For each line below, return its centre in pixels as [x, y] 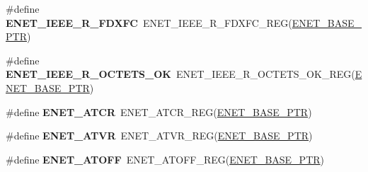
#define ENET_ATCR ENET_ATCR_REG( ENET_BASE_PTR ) [159, 111]
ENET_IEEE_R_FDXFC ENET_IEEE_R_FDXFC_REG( [149, 22]
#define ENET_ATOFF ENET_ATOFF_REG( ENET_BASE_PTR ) [165, 159]
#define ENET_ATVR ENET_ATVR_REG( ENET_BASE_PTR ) [159, 136]
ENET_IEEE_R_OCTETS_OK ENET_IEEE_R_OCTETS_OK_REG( [180, 74]
